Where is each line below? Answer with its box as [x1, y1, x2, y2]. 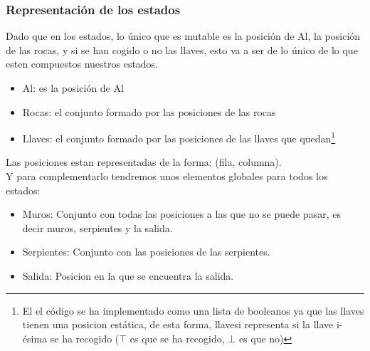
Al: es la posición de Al [22, 80, 124, 95]
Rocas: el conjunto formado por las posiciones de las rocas [22, 104, 276, 119]
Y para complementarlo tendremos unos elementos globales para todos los [6, 169, 328, 184]
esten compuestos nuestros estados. [6, 56, 159, 71]
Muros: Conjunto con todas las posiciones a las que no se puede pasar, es [22, 206, 341, 221]
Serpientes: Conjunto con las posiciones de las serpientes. [22, 244, 270, 259]
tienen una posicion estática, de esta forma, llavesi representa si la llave [22, 317, 334, 332]
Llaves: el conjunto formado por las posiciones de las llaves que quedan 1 [22, 129, 336, 145]
